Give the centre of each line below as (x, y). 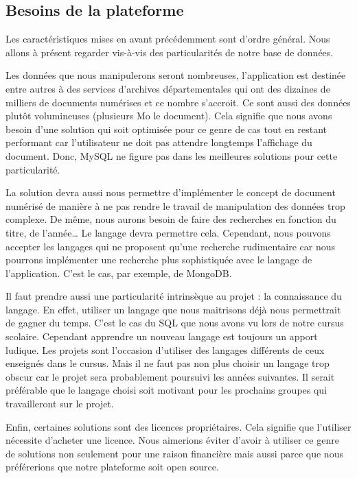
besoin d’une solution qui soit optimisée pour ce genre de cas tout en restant (166, 129)
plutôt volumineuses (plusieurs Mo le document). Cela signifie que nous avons (169, 116)
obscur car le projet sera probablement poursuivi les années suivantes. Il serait (170, 376)
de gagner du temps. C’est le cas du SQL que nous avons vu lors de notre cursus (175, 323)
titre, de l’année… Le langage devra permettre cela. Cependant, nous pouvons (168, 232)
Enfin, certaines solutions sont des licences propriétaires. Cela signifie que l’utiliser (178, 426)
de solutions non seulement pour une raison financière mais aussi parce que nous (174, 453)
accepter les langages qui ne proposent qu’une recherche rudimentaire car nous (171, 246)
